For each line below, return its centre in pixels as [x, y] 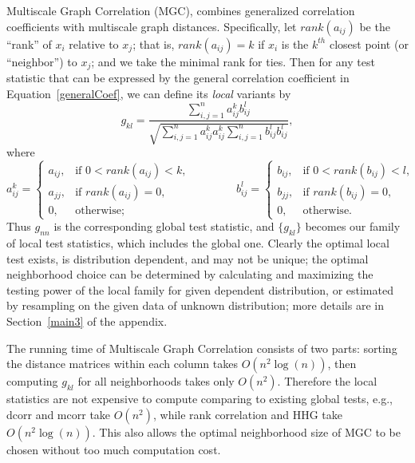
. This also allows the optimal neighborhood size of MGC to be [246, 431]
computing [32, 381]
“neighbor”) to [42, 61]
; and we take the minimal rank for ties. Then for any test [233, 61]
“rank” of [29, 44]
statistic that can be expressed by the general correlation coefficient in [178, 78]
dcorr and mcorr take [59, 414]
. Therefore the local [327, 381]
